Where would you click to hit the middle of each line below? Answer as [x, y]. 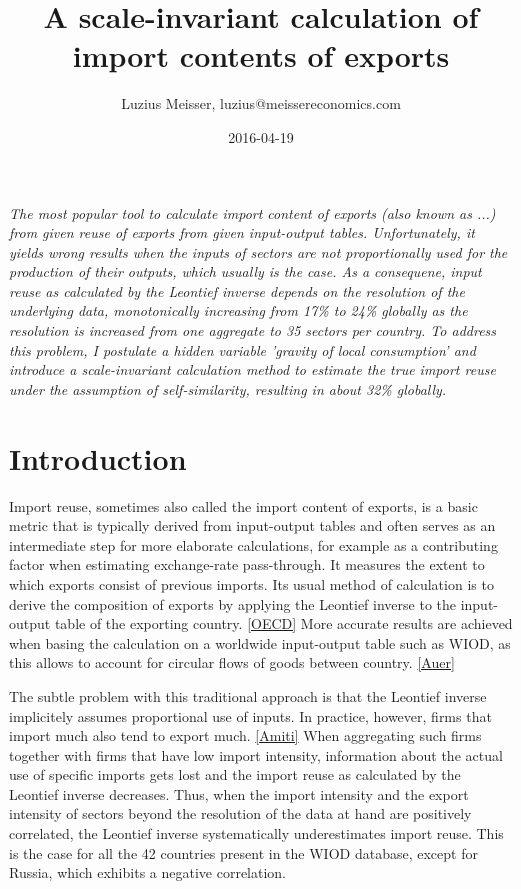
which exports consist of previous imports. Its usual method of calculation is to [251, 583]
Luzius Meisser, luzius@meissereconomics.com [261, 103]
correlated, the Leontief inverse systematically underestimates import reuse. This [256, 833]
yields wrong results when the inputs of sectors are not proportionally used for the [258, 251]
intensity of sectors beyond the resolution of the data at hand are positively [240, 813]
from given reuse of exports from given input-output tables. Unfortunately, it [242, 232]
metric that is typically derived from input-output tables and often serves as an [252, 525]
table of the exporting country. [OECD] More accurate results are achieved [283, 623]
